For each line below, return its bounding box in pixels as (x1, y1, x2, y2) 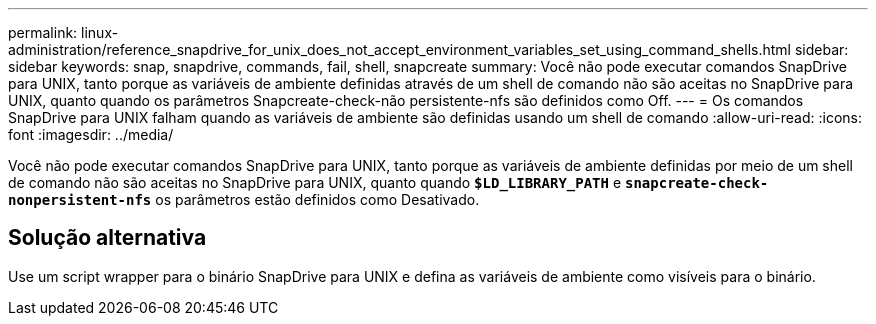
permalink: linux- (8, 24, 119, 41)
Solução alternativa (8, 225, 207, 251)
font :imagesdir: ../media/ (8, 126, 174, 143)
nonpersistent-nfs (8, 192, 152, 208)
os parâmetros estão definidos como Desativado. (155, 191, 480, 208)
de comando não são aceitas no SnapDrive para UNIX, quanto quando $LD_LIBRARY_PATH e (8, 174, 622, 191)
